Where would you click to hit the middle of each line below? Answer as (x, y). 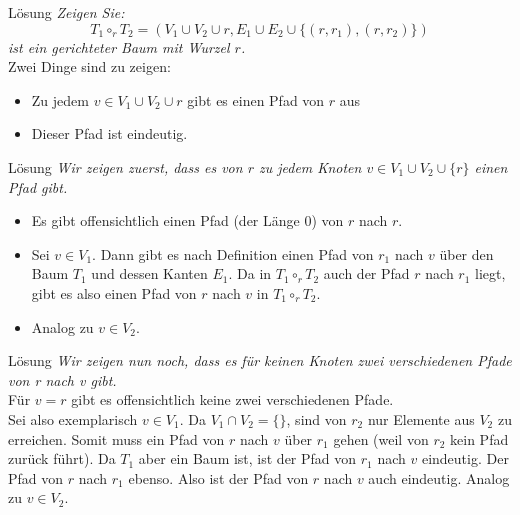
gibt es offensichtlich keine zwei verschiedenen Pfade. (232, 399)
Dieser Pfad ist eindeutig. (109, 133)
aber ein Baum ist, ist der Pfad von (247, 458)
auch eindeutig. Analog (439, 477)
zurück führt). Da (62, 458)
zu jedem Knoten (310, 166)
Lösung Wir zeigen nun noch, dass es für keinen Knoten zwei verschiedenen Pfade (260, 360)
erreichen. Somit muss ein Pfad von (116, 438)
